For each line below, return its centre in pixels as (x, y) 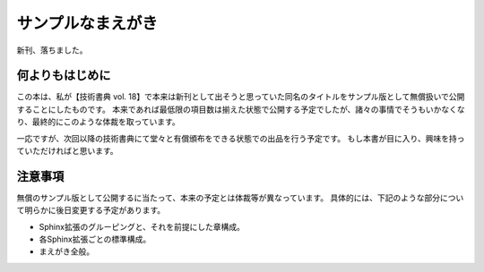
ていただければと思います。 (67, 151)
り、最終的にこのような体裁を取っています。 (99, 122)
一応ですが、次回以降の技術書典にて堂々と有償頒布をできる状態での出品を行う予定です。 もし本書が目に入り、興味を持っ (241, 138)
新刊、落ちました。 (52, 50)
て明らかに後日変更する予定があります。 (91, 210)
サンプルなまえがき (87, 23)
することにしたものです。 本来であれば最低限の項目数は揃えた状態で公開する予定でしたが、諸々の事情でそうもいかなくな (241, 109)
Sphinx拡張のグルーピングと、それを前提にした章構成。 (142, 226)
